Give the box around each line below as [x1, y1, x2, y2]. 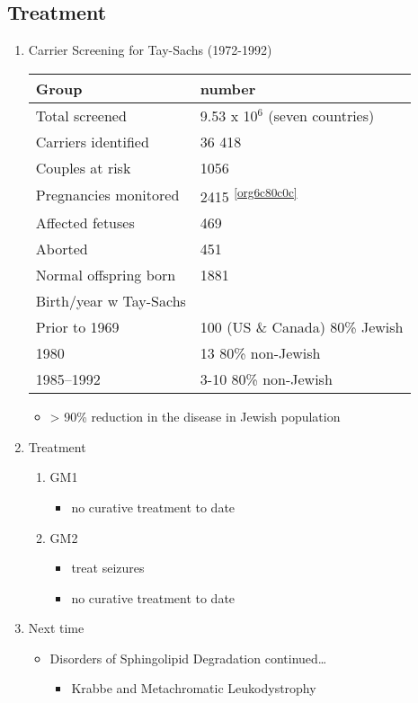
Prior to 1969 [35, 316, 120, 338]
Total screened [35, 104, 127, 126]
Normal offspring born [35, 264, 176, 286]
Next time [28, 618, 84, 637]
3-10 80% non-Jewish [200, 369, 333, 390]
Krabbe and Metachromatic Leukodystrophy [71, 679, 316, 698]
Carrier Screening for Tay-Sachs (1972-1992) [28, 40, 272, 59]
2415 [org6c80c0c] [200, 182, 298, 208]
